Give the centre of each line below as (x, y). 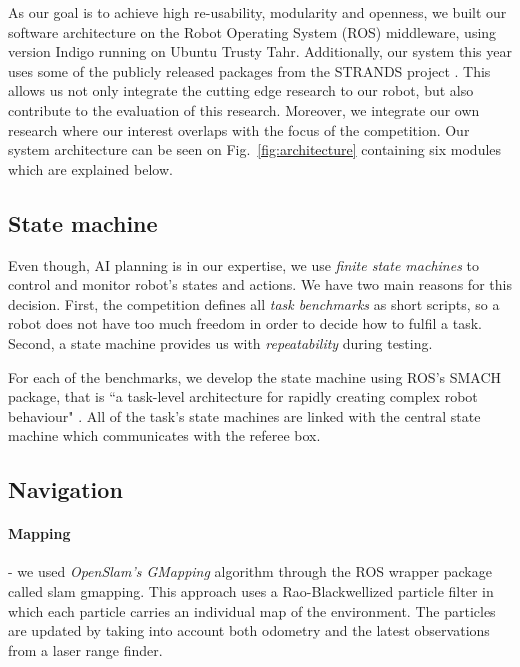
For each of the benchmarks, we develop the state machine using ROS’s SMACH (255, 376)
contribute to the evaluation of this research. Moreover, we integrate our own (244, 109)
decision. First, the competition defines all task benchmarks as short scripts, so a (254, 303)
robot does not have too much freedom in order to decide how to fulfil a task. (245, 323)
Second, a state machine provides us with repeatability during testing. (220, 342)
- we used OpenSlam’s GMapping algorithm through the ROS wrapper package (250, 571)
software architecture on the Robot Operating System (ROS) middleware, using (252, 31)
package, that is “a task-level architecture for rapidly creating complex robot (243, 396)
